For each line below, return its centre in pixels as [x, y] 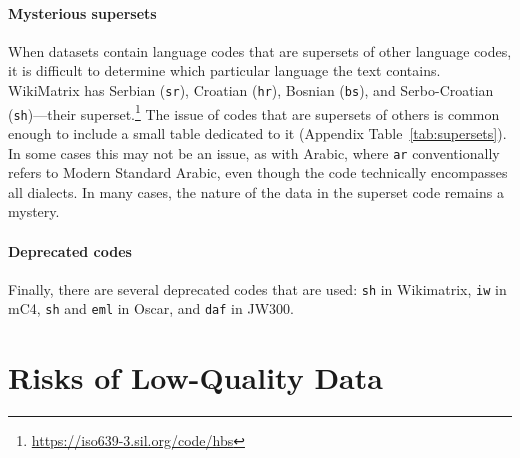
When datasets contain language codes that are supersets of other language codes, [260, 50]
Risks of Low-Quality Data [195, 377]
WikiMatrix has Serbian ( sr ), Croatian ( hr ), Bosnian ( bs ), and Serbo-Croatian [251, 89]
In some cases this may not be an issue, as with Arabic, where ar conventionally [254, 152]
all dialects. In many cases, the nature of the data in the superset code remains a [256, 191]
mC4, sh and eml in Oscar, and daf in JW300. [151, 308]
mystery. [34, 211]
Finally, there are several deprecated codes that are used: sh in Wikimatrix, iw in [257, 288]
